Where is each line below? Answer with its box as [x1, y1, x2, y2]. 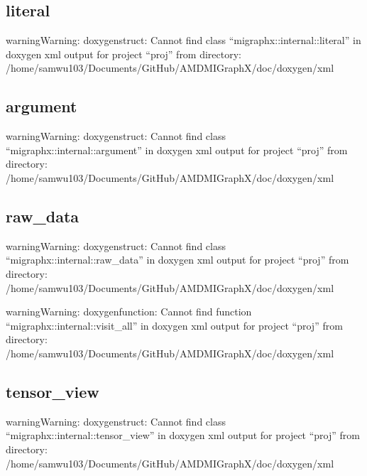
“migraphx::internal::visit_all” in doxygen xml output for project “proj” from [6, 318, 343, 332]
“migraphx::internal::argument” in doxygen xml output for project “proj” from [6, 142, 348, 157]
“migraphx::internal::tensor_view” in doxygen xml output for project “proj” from [6, 428, 360, 443]
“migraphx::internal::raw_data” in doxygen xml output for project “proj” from [6, 252, 349, 267]
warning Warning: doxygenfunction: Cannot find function [6, 304, 252, 319]
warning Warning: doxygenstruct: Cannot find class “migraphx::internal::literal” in [6, 33, 361, 48]
